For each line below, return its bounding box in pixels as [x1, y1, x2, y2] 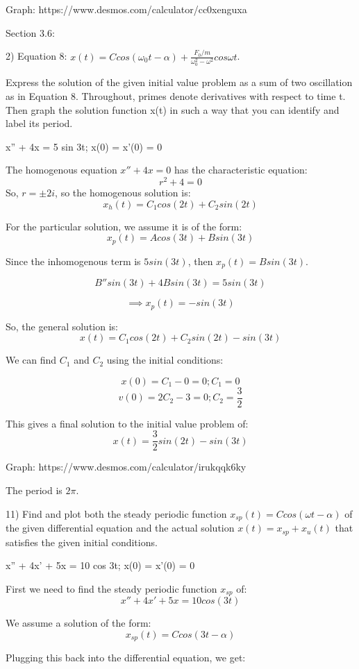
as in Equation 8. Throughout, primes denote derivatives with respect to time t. [6, 88, 346, 103]
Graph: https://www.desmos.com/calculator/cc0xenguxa [6, 2, 247, 16]
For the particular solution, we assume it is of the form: [6, 219, 242, 233]
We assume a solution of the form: [6, 616, 151, 630]
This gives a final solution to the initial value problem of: [6, 416, 249, 430]
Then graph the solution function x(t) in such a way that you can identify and [6, 102, 340, 117]
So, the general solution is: [6, 319, 118, 333]
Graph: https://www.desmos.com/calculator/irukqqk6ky [6, 459, 247, 474]
